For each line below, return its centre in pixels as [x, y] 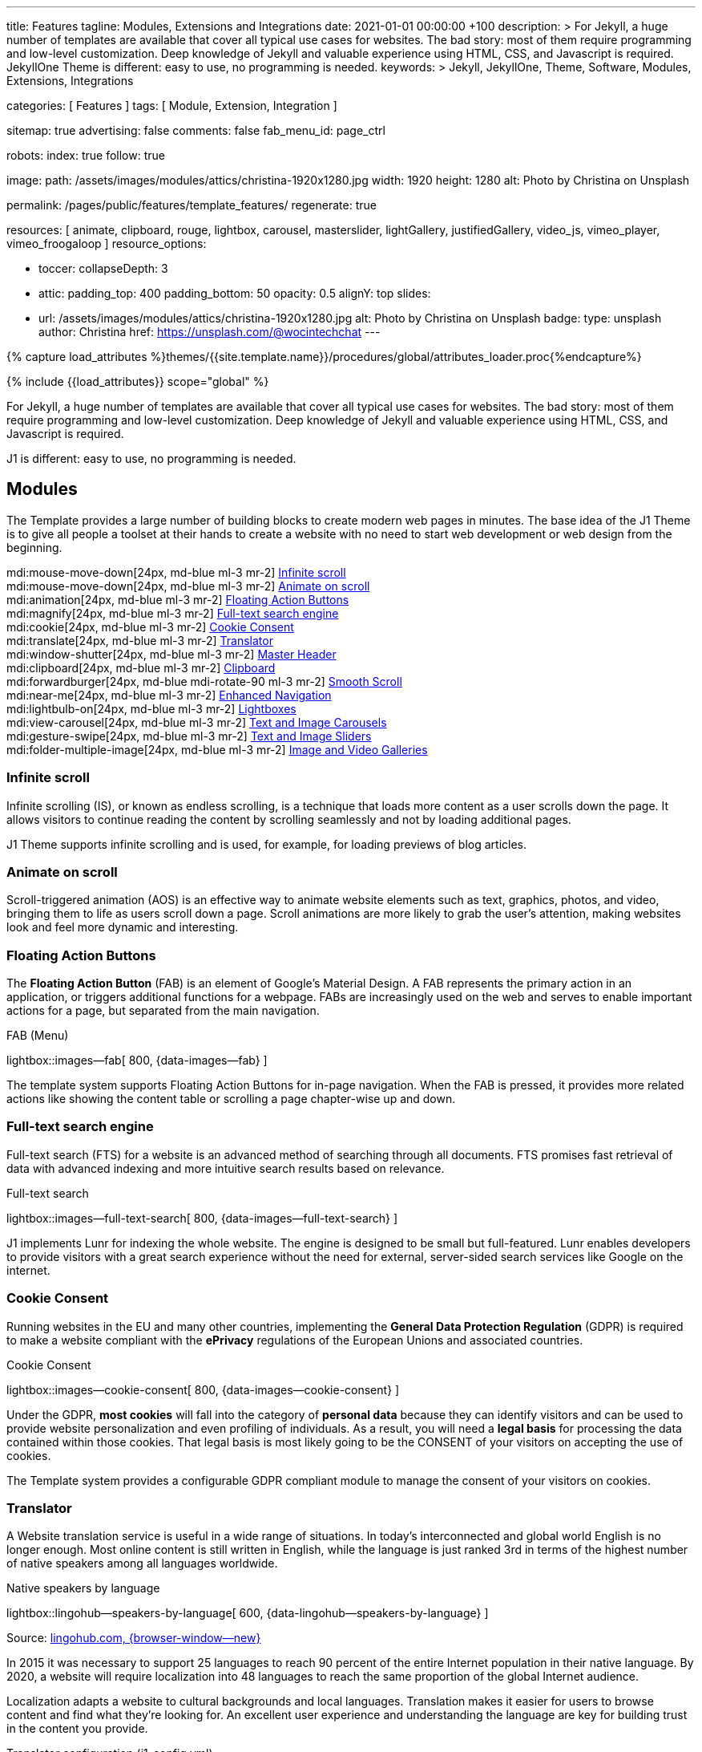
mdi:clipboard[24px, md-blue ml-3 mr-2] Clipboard [141, 667]
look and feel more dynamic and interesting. [123, 927]
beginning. [34, 547]
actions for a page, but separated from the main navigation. [163, 1011]
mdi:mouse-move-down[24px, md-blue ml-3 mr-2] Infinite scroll [176, 572]
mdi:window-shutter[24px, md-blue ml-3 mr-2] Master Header [171, 654]
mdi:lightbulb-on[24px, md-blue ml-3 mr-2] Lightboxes [151, 708]
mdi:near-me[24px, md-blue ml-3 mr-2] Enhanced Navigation [169, 695]
